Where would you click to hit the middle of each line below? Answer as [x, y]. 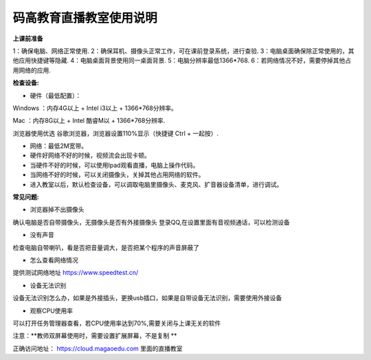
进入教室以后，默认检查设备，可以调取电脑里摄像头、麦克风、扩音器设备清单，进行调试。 [156, 184]
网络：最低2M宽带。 [59, 146]
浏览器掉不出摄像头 [57, 210]
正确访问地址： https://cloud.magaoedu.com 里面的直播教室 [98, 348]
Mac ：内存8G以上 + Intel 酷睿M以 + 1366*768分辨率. [89, 121]
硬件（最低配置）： [56, 95]
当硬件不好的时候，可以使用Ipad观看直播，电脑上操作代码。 [114, 165]
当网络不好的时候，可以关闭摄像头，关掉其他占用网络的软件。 [117, 175]
